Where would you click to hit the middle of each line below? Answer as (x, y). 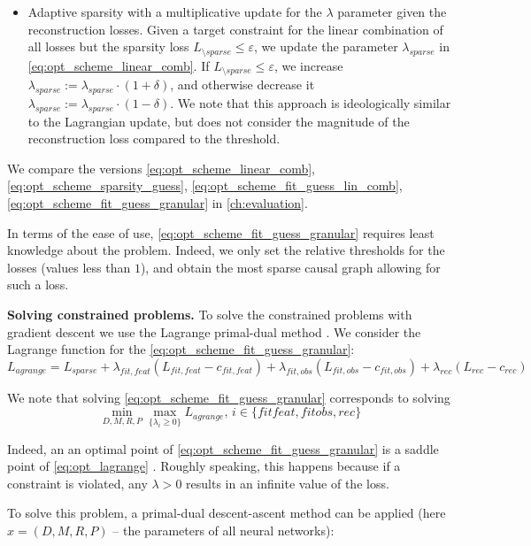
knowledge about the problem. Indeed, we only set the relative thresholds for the (226, 250)
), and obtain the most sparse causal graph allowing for (290, 267)
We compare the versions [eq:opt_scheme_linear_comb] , (162, 168)
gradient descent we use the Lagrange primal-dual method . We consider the (214, 331)
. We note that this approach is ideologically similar (311, 102)
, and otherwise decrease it (242, 85)
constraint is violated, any (77, 483)
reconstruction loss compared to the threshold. (154, 138)
